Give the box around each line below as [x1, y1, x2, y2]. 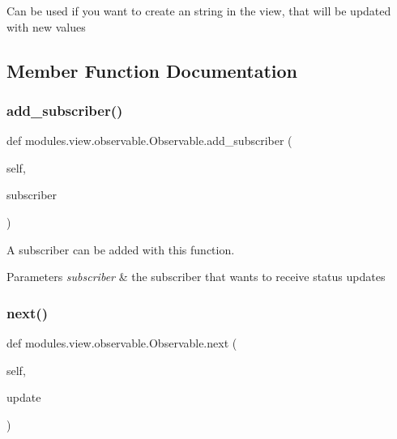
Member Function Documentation [6, 58, 298, 83]
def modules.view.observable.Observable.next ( [6, 334, 237, 351]
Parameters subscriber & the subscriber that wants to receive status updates [6, 268, 386, 285]
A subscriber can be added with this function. [6, 241, 235, 258]
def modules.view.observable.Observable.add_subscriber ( [6, 132, 292, 149]
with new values [6, 18, 86, 35]
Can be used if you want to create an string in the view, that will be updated [6, 2, 391, 19]
